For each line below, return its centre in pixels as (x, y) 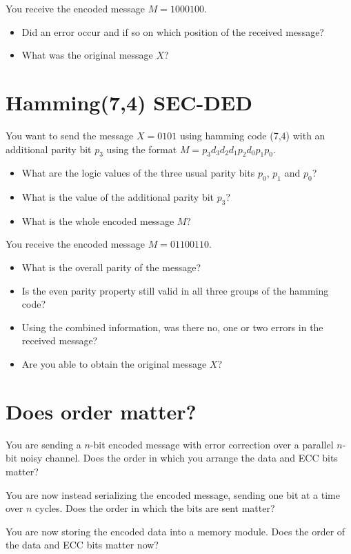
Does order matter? (101, 411)
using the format (142, 149)
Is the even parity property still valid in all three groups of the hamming (175, 290)
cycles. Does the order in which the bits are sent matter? (155, 508)
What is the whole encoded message (98, 220)
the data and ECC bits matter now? (82, 545)
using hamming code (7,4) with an (252, 135)
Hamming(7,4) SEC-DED (129, 102)
